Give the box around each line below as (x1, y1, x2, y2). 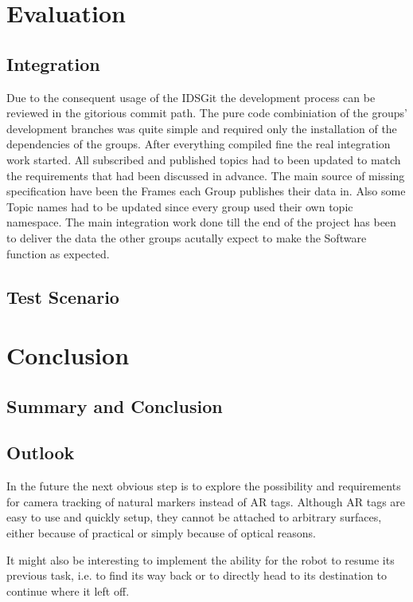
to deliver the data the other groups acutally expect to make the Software (6, 229, 367, 246)
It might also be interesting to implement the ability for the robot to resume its (6, 551, 395, 568)
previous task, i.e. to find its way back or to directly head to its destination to (6, 567, 388, 584)
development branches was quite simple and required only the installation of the (6, 120, 397, 136)
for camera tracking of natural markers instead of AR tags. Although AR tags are (6, 493, 406, 510)
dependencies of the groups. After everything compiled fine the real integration (6, 136, 391, 152)
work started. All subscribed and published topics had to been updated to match (6, 151, 401, 167)
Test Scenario (6, 284, 119, 309)
